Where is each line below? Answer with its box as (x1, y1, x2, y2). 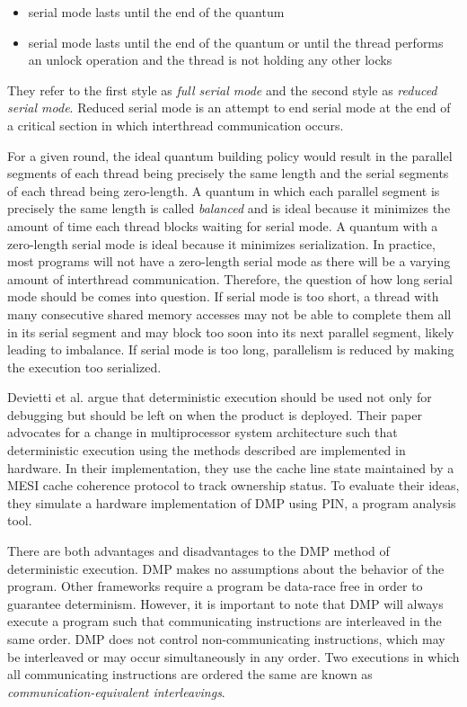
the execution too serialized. (7, 357, 162, 376)
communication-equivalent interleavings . (7, 682, 225, 701)
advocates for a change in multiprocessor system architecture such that (7, 423, 398, 442)
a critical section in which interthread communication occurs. (7, 115, 344, 134)
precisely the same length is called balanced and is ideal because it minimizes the (7, 199, 451, 218)
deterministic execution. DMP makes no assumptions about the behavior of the (7, 559, 445, 577)
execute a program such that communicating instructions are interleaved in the (7, 612, 442, 631)
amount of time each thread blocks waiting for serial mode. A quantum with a (7, 216, 438, 235)
